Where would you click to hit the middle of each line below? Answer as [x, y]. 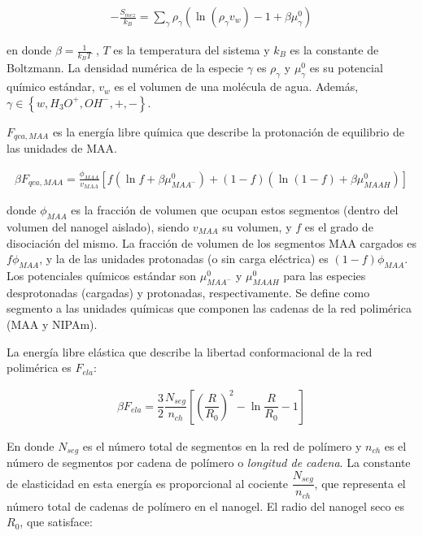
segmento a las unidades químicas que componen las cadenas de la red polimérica [209, 308]
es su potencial [346, 68]
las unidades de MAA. [62, 148]
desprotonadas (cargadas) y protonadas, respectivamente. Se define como [188, 292]
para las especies [325, 276]
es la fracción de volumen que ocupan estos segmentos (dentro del [235, 210]
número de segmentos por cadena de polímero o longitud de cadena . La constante [209, 463]
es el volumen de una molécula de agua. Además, [236, 86]
